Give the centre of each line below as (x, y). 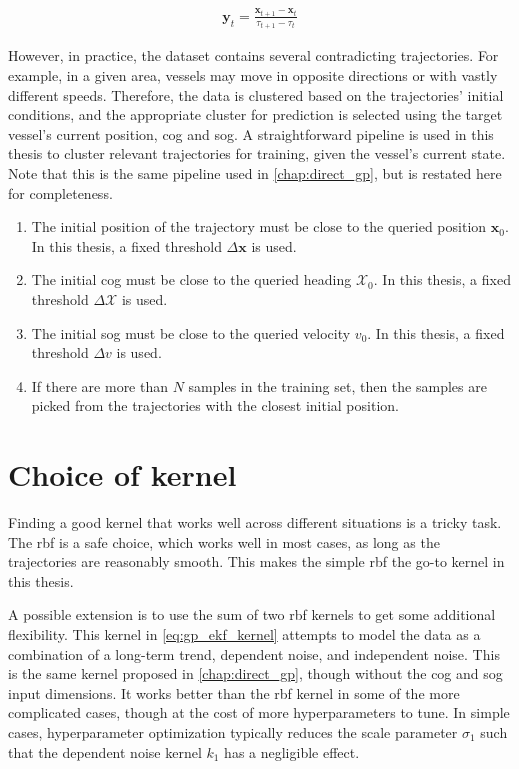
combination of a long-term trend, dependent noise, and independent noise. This (254, 653)
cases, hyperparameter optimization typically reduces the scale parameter (233, 732)
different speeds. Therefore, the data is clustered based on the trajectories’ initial (256, 94)
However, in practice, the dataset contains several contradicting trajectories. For (253, 55)
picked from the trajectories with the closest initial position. (215, 405)
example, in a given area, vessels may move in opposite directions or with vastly (253, 75)
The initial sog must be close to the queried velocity (191, 332)
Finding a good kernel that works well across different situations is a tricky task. (255, 522)
